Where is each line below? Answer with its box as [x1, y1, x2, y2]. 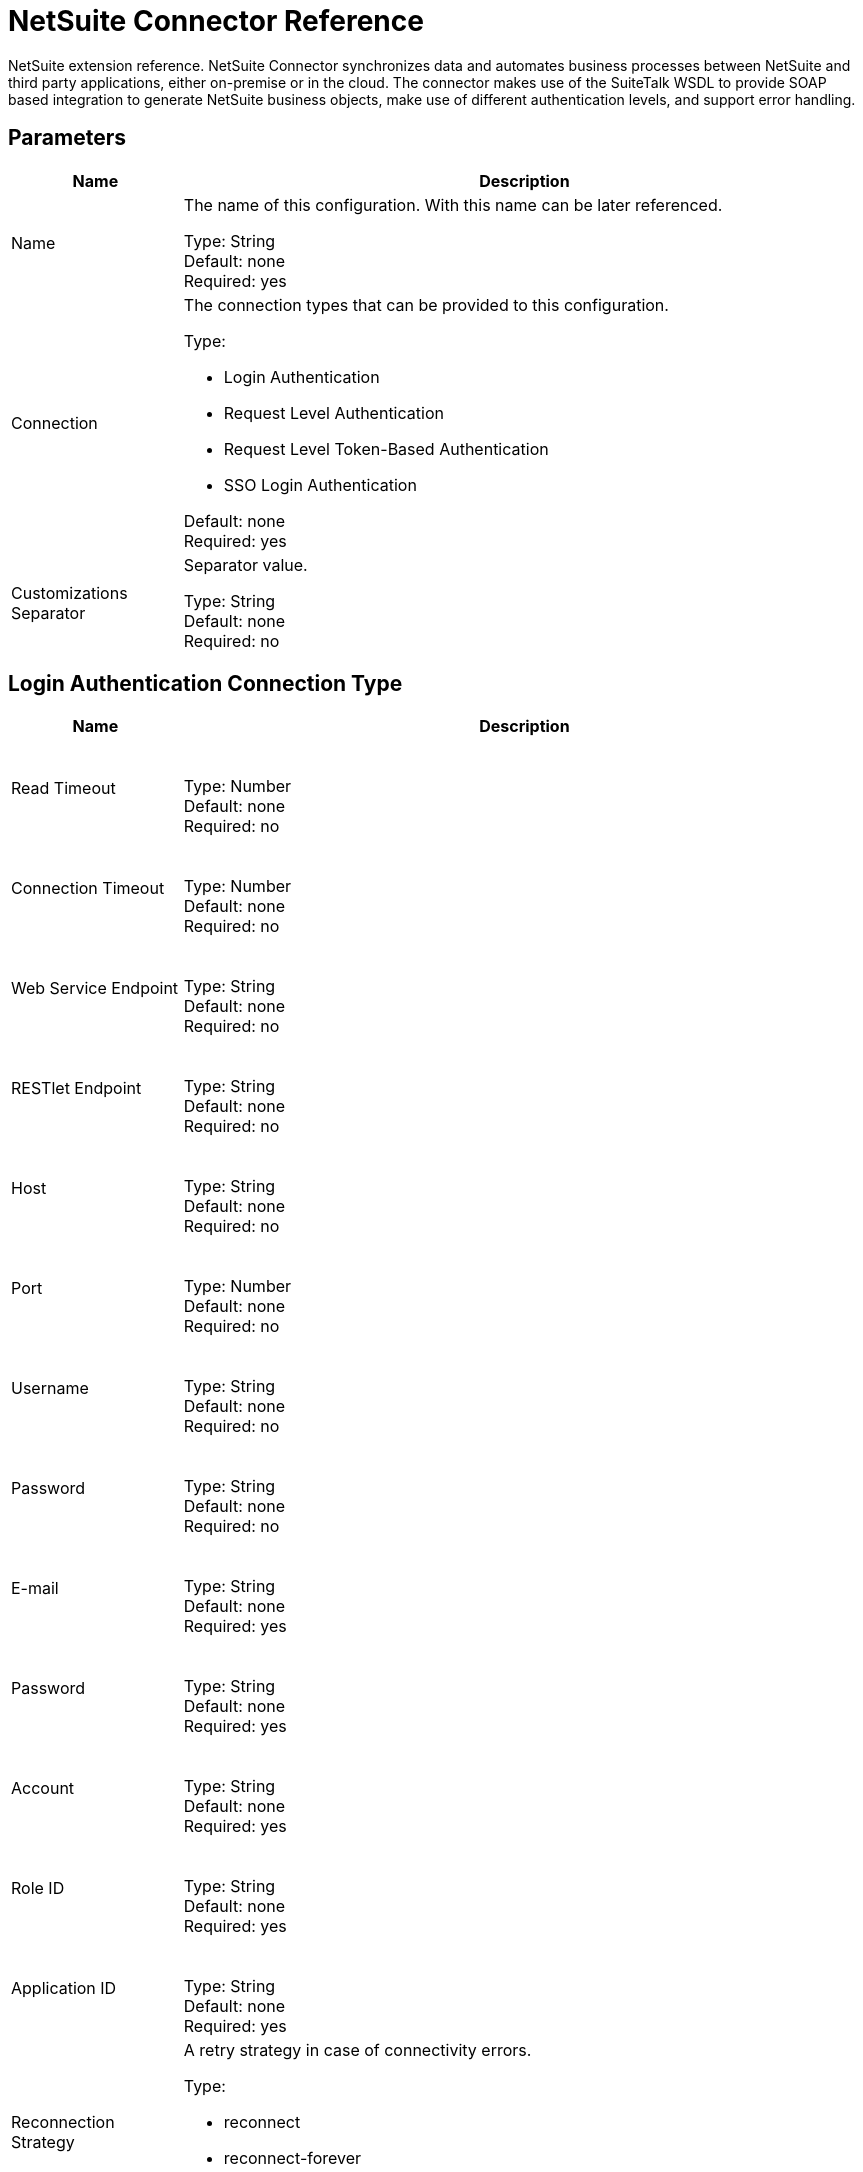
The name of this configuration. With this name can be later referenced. [183, 194, 723, 215]
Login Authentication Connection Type [8, 671, 403, 697]
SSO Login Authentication [223, 474, 417, 495]
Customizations [11, 582, 128, 603]
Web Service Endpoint [11, 978, 179, 999]
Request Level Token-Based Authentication [223, 438, 549, 459]
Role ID [11, 1878, 65, 1899]
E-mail [11, 1578, 59, 1599]
